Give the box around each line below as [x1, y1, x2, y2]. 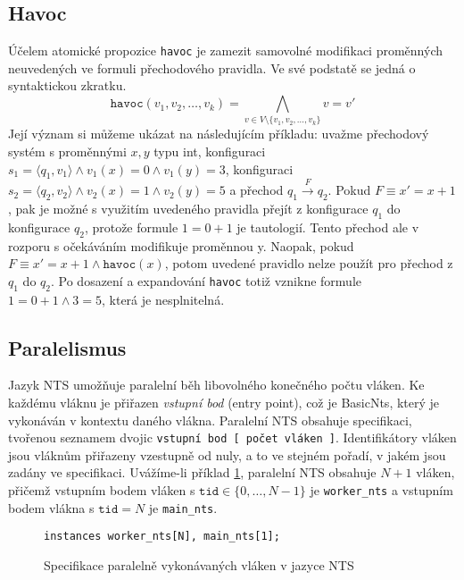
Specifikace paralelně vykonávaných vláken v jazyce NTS [44, 555, 354, 574]
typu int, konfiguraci [153, 141, 266, 160]
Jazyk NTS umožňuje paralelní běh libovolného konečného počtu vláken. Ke [8, 375, 425, 394]
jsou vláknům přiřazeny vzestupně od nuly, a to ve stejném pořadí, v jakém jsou [8, 445, 446, 464]
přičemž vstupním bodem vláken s [8, 480, 195, 499]
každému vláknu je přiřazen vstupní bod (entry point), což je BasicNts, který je [8, 392, 440, 411]
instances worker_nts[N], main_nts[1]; [44, 530, 280, 543]
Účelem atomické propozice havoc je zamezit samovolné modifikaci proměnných [8, 41, 443, 60]
